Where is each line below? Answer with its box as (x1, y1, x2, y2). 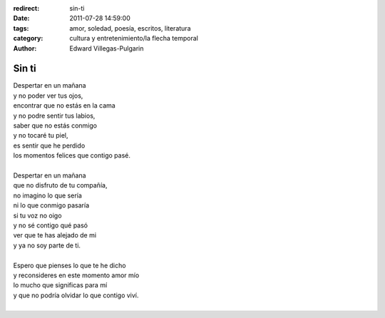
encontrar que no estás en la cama (13, 101, 115, 110)
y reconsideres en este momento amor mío (13, 271, 140, 279)
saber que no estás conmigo (13, 121, 98, 130)
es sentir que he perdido (13, 141, 86, 150)
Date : (13, 14, 30, 23)
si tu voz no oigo (13, 211, 62, 220)
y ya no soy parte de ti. (13, 241, 81, 250)
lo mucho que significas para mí (13, 281, 108, 289)
